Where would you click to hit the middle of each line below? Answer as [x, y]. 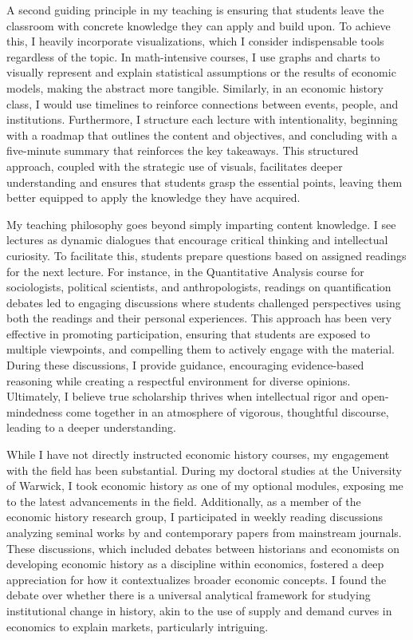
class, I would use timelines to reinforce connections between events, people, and [203, 103]
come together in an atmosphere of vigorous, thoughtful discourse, [227, 411]
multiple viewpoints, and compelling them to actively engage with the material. [201, 349]
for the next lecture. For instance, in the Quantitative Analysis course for [185, 271]
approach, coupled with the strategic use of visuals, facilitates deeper [175, 166]
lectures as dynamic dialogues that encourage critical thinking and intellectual [197, 240]
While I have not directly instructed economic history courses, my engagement [198, 454]
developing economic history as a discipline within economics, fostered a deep [195, 564]
